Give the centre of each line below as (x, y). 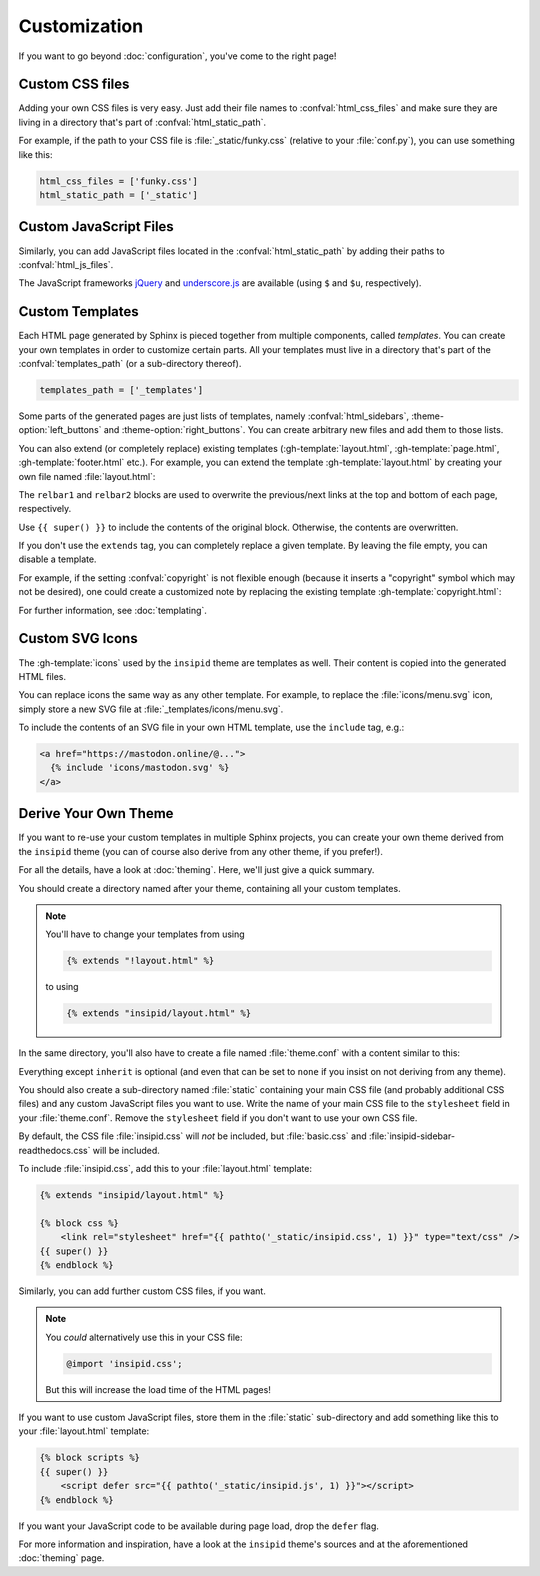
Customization (81, 26)
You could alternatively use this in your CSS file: (144, 1337)
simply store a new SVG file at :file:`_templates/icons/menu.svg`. (151, 709)
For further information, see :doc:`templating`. (112, 610)
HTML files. (42, 676)
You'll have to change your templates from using (145, 934)
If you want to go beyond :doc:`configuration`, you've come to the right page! (177, 56)
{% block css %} (79, 1223)
